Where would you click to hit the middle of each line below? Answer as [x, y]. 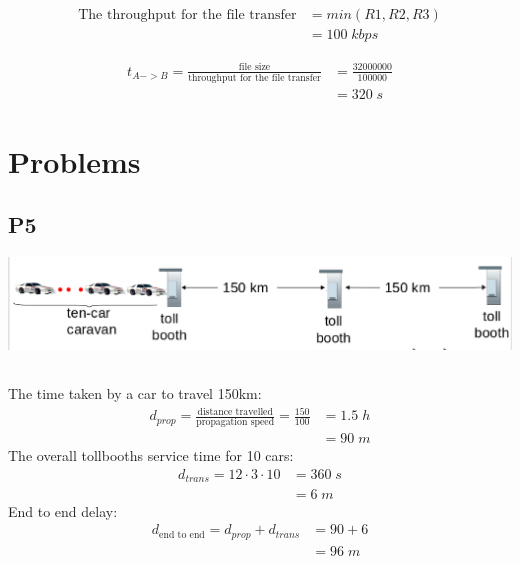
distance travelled [235, 411]
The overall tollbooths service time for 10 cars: [151, 455]
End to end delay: [63, 510]
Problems [74, 160]
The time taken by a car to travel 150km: [135, 392]
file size [254, 67]
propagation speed [235, 422]
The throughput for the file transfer [187, 15]
